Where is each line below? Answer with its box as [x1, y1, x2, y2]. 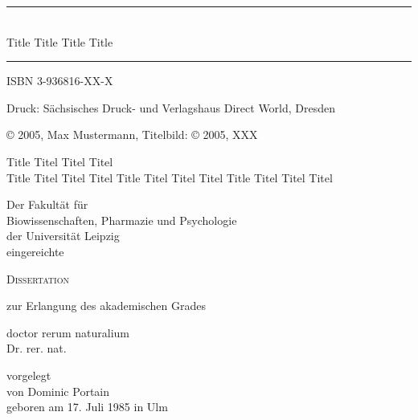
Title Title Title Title [6, 33, 113, 50]
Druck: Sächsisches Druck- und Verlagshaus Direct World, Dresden [6, 99, 336, 116]
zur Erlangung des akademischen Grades [6, 297, 206, 314]
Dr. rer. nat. [6, 340, 67, 357]
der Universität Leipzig [6, 227, 120, 244]
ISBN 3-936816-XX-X [6, 72, 113, 89]
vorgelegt [6, 366, 51, 383]
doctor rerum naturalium [6, 324, 130, 340]
